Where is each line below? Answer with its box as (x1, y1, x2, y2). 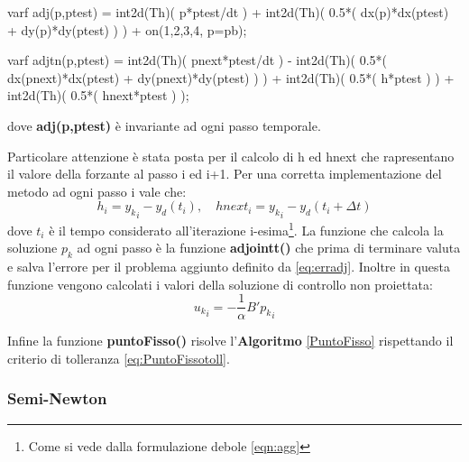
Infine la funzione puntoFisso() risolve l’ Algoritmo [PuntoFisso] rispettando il (7, 331, 454, 350)
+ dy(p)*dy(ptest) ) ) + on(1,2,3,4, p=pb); (7, 20, 247, 39)
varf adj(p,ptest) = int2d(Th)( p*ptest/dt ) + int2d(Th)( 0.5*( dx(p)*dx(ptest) (7, 3, 449, 21)
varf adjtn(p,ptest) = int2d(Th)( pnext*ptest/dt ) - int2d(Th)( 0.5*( (7, 51, 388, 69)
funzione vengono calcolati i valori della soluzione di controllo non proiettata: (7, 274, 433, 293)
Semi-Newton (7, 387, 107, 410)
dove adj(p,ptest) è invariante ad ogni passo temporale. (7, 115, 321, 134)
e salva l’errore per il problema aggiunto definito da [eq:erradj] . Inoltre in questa (7, 256, 450, 275)
